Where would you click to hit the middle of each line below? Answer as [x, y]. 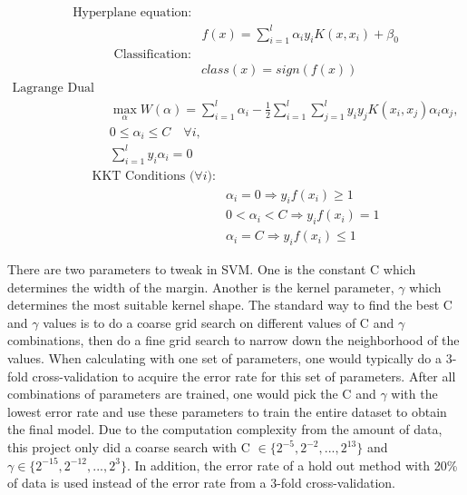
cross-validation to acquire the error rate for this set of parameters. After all [244, 376]
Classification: [152, 55]
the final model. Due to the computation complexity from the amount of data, [225, 429]
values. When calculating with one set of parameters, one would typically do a [225, 358]
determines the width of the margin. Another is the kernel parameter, [201, 287]
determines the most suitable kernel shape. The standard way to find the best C [230, 305]
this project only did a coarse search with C [129, 447]
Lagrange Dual [53, 89]
